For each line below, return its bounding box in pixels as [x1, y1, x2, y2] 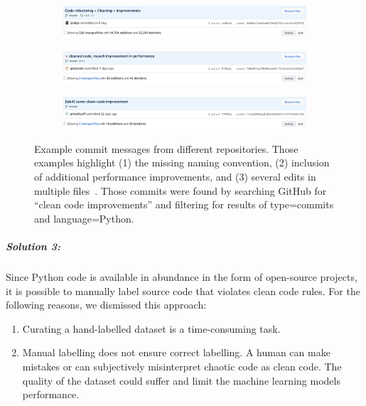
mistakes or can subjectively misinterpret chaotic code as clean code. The [22, 358, 342, 373]
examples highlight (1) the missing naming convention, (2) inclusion [34, 155, 330, 170]
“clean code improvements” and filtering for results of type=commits [34, 197, 334, 212]
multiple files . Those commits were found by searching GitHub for [34, 183, 327, 198]
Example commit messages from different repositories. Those [34, 141, 298, 156]
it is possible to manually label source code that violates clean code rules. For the [6, 283, 360, 298]
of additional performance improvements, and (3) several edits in [34, 169, 316, 183]
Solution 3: [6, 238, 61, 253]
